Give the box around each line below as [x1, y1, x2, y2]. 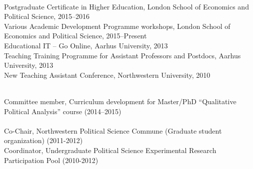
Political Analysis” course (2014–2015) [4, 106, 121, 116]
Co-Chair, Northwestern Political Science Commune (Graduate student [4, 125, 222, 136]
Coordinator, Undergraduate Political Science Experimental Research [4, 145, 216, 155]
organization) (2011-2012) [4, 135, 83, 146]
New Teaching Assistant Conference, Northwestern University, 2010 [4, 69, 210, 80]
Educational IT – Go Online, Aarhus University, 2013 [4, 40, 168, 50]
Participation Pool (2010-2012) [4, 155, 98, 165]
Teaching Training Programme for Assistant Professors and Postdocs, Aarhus [4, 50, 241, 60]
